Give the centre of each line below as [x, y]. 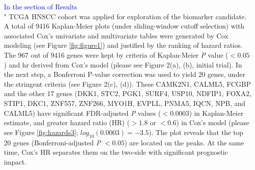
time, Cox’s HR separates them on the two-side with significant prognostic [116, 152]
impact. [15, 161]
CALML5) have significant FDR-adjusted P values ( [83, 113]
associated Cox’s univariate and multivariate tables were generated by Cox [116, 35]
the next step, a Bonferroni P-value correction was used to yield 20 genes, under [125, 74]
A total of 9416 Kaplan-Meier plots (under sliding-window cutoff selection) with [124, 26]
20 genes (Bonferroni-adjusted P [52, 142]
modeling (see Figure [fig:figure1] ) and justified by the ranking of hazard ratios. [123, 45]
